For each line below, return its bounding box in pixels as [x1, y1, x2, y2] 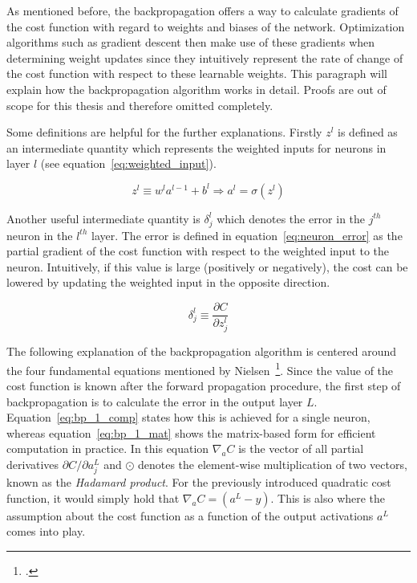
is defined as [338, 124, 398, 141]
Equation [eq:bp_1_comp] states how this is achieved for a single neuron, [6, 409, 370, 426]
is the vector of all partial [238, 440, 364, 457]
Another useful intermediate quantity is [6, 210, 200, 226]
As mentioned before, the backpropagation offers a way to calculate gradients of [6, 2, 399, 18]
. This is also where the [270, 489, 386, 506]
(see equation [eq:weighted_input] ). [40, 155, 217, 172]
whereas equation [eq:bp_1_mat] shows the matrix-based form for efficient [6, 424, 376, 441]
